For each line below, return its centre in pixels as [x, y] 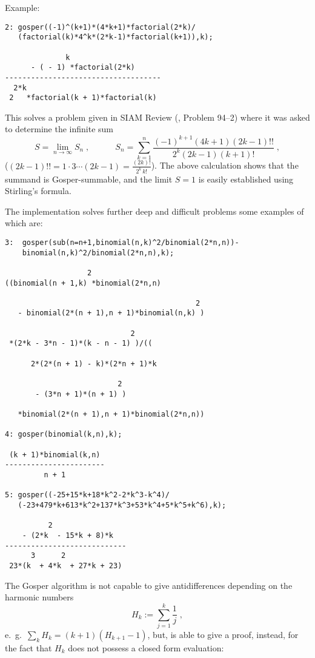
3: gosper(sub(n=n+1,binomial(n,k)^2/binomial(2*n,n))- [122, 242]
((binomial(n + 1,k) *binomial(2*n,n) [83, 283]
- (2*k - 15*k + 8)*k [68, 535]
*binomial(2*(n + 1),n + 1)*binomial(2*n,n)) [111, 415]
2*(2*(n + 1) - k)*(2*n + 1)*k [94, 364]
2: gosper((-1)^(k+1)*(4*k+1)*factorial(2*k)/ [100, 27]
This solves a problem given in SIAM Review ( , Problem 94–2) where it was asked [157, 117]
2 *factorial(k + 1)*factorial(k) [83, 98]
